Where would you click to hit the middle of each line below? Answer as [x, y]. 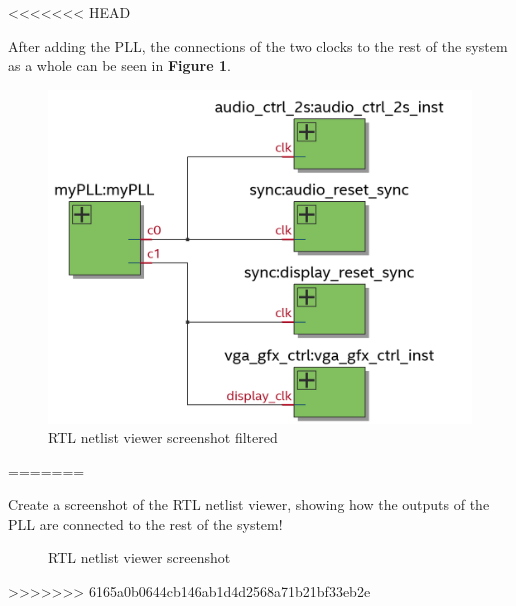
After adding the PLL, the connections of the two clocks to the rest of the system [258, 45]
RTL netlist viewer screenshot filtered [163, 437]
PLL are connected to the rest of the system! [145, 523]
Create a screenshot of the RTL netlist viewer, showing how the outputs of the [249, 504]
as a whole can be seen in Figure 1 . [119, 65]
